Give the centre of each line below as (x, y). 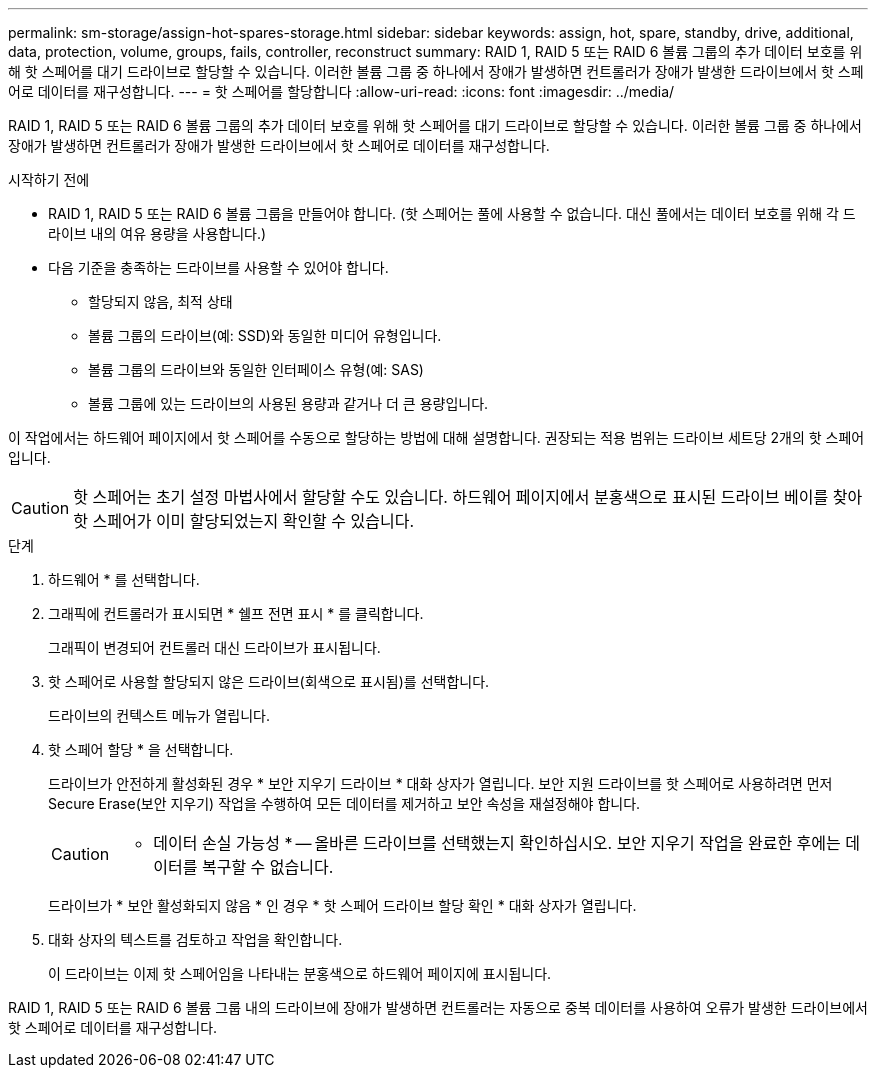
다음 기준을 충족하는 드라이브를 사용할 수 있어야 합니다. (218, 267)
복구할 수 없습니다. (267, 867)
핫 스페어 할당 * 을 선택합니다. (141, 749)
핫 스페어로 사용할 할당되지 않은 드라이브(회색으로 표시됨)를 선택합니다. (269, 681)
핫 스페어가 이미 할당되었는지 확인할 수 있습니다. (244, 521)
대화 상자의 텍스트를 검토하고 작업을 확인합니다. (195, 939)
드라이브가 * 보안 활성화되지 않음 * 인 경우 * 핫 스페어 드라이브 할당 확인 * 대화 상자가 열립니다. (342, 905)
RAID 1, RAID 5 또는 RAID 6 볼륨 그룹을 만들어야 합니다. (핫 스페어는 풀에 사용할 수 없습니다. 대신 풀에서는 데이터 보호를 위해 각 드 (452, 213)
